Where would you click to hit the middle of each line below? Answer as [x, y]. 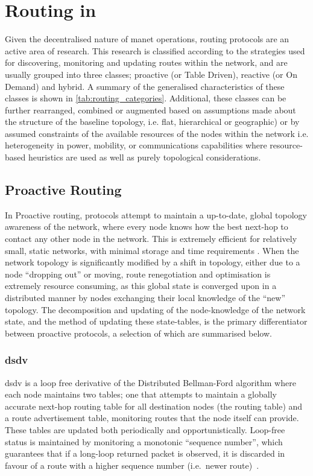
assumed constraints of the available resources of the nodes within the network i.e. [157, 133]
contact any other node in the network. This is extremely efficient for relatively [151, 239]
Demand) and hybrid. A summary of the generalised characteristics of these [145, 86]
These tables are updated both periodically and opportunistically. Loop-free [145, 429]
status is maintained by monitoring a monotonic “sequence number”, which [144, 441]
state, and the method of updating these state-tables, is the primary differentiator [156, 321]
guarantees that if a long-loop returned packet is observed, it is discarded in [145, 453]
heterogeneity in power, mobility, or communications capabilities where [136, 145]
